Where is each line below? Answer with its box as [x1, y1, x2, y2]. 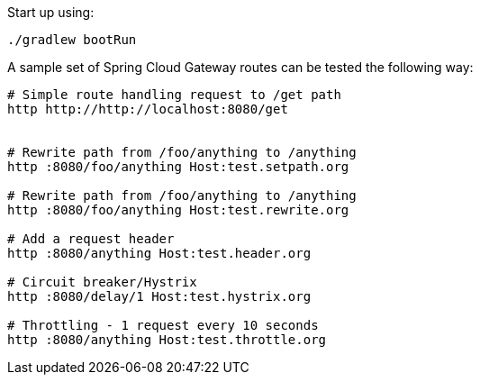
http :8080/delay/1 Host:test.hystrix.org [7, 289, 312, 304]
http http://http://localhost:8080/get [7, 102, 288, 116]
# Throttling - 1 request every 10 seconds [7, 318, 319, 332]
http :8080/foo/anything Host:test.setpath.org [7, 159, 349, 174]
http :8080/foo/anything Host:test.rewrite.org [7, 203, 349, 217]
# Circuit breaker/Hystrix [7, 275, 197, 289]
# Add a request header [7, 232, 175, 246]
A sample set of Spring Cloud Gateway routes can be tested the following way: [7, 59, 474, 75]
